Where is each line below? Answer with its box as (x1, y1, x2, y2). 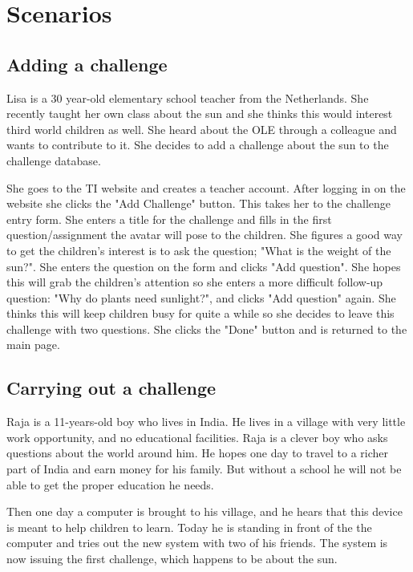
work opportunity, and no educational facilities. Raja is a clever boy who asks (6, 428, 388, 445)
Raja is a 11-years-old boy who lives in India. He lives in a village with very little (6, 413, 406, 430)
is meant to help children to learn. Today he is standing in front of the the (6, 518, 372, 535)
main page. (6, 336, 60, 353)
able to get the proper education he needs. (6, 476, 214, 493)
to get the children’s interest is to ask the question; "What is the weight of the (6, 241, 391, 258)
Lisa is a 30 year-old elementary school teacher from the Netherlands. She (6, 89, 369, 106)
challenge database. (6, 152, 101, 168)
